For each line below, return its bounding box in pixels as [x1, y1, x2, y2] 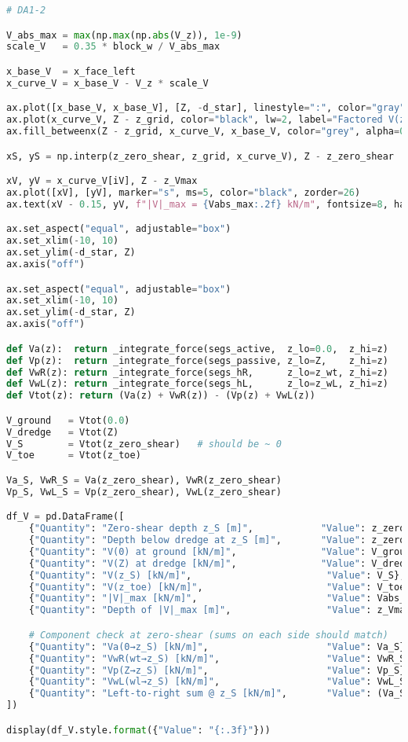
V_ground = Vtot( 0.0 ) [6, 414, 130, 426]
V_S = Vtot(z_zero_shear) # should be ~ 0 [6, 438, 282, 450]
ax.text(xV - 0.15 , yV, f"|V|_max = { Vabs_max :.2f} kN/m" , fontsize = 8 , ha [6, 198, 406, 210]
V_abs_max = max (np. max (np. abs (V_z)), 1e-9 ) [6, 29, 242, 41]
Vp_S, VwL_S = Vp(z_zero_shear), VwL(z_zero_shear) [6, 486, 282, 498]
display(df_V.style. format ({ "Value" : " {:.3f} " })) [6, 724, 271, 736]
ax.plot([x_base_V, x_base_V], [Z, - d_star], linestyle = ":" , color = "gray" [6, 102, 406, 114]
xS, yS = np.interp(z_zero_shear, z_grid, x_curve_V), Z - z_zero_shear [6, 150, 395, 162]
